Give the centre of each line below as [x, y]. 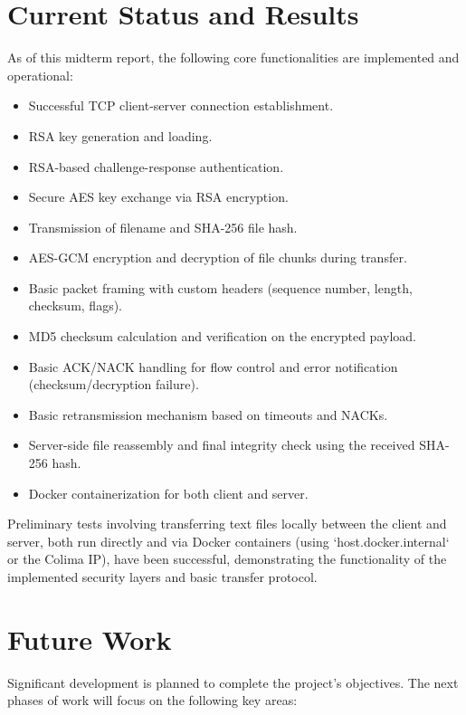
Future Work [90, 639]
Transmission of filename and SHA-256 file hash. [163, 227]
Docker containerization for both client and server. [168, 493]
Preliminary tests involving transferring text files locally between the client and [227, 524]
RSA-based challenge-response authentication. [156, 166]
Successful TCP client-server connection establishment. [181, 105]
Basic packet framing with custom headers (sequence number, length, [220, 287]
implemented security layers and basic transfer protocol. [162, 577]
